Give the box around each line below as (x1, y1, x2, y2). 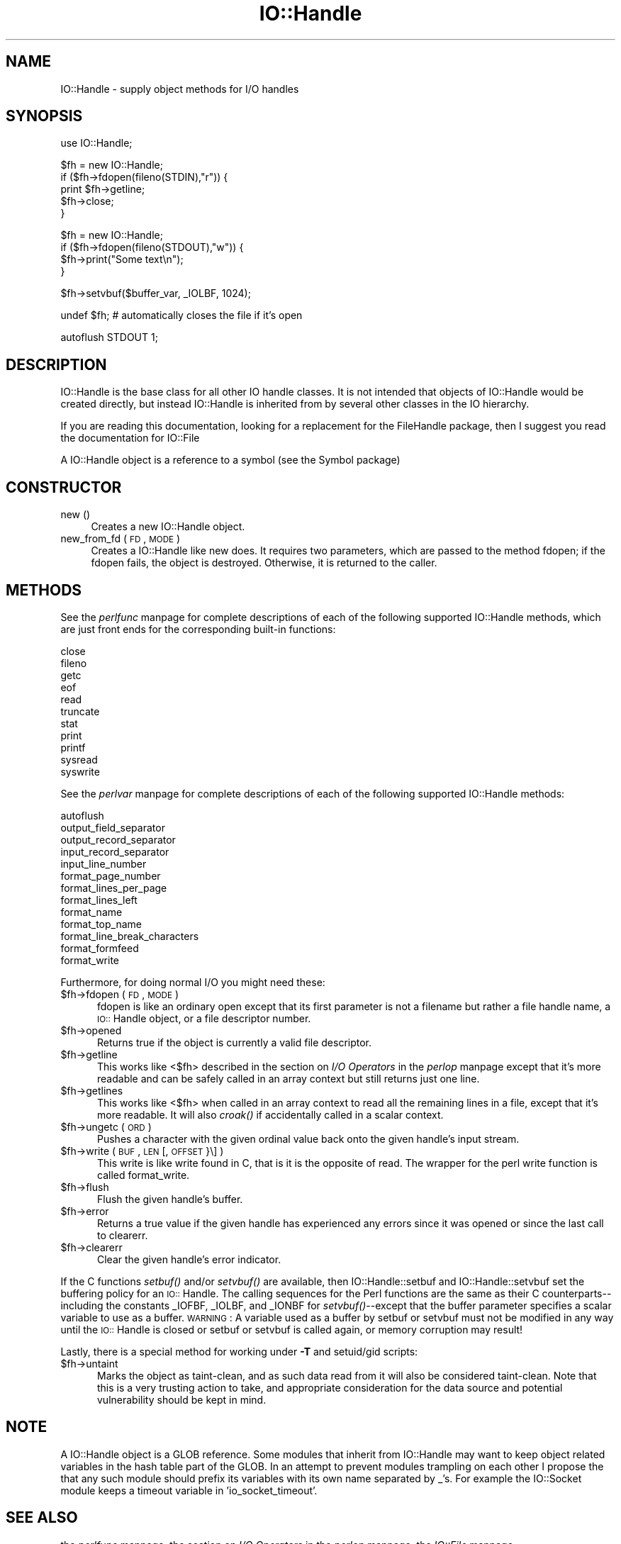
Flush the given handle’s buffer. (97, 1192, 243, 1205)
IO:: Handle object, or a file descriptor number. (97, 1012, 311, 1024)
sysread (60, 753, 98, 766)
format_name (60, 905, 123, 918)
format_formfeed (60, 941, 139, 954)
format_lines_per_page (60, 881, 167, 894)
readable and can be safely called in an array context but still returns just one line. (97, 1072, 480, 1085)
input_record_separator (60, 845, 169, 858)
